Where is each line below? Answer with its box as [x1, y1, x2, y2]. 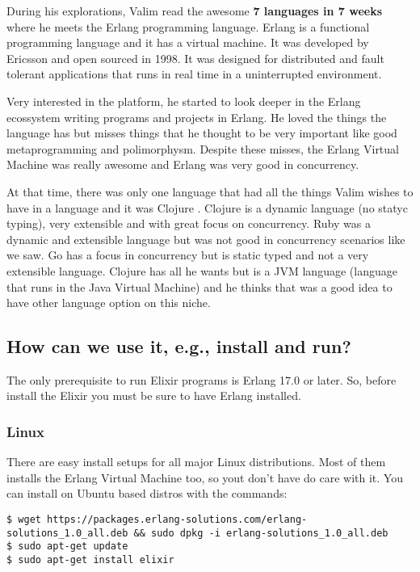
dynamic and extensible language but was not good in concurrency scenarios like [6, 230, 405, 247]
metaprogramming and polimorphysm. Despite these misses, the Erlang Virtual [6, 140, 399, 157]
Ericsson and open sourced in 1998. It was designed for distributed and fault [6, 49, 384, 66]
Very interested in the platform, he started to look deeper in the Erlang [6, 92, 361, 109]
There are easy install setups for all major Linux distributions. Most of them [6, 453, 386, 470]
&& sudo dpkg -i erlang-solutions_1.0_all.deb [133, 527, 388, 539]
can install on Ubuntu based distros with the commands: [6, 485, 288, 502]
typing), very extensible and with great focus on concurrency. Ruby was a [6, 215, 371, 232]
